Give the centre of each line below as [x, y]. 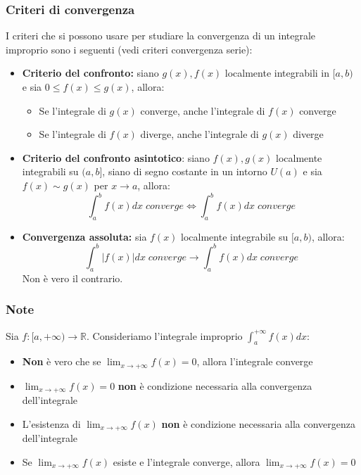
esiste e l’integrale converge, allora [186, 461]
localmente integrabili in [277, 73]
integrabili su [50, 171]
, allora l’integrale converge [255, 361]
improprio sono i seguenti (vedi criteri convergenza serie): [129, 49]
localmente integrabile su [235, 236]
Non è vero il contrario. [72, 278]
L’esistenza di [51, 423]
